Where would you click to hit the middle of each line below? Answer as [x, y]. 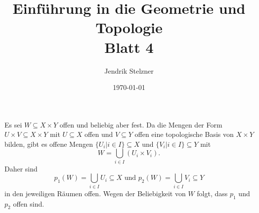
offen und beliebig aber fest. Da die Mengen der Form [141, 124]
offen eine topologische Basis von [184, 134]
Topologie [129, 27]
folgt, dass [212, 193]
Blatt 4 [129, 47]
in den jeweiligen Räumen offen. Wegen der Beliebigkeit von [95, 193]
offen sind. [29, 203]
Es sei [13, 124]
